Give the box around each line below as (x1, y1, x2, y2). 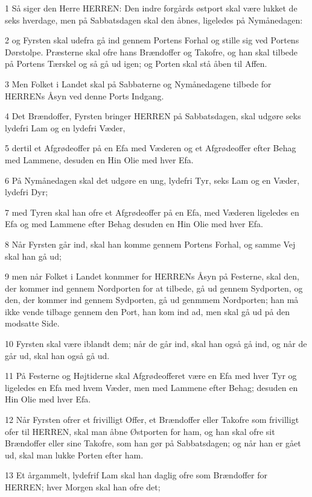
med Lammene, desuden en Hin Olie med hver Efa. (5, 153, 194, 166)
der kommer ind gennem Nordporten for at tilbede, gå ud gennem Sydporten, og (5, 281, 303, 294)
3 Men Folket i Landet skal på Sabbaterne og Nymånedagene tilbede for (5, 77, 272, 90)
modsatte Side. (5, 317, 60, 330)
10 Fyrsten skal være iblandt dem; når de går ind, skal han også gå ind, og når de (5, 337, 307, 350)
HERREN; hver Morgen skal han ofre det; (5, 481, 161, 493)
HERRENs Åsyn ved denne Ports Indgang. (5, 89, 164, 102)
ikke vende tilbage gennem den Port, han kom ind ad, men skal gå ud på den (5, 305, 290, 317)
